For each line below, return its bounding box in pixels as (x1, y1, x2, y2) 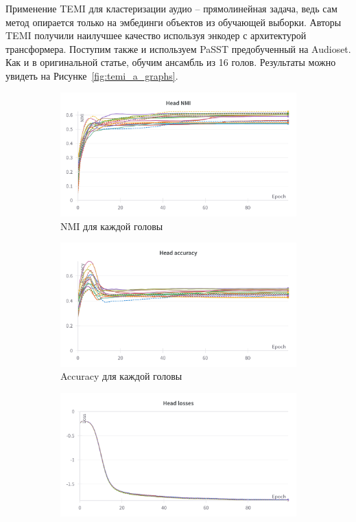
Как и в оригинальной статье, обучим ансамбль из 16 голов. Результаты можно (5, 55, 336, 69)
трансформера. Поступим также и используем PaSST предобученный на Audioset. (5, 41, 351, 56)
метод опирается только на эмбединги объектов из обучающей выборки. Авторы (5, 14, 342, 29)
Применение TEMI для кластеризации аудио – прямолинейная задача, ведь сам (5, 1, 337, 15)
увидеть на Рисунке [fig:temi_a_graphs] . (5, 68, 178, 82)
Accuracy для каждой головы (60, 369, 182, 383)
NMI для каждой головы (60, 218, 163, 233)
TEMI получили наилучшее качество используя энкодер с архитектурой (5, 28, 307, 43)
